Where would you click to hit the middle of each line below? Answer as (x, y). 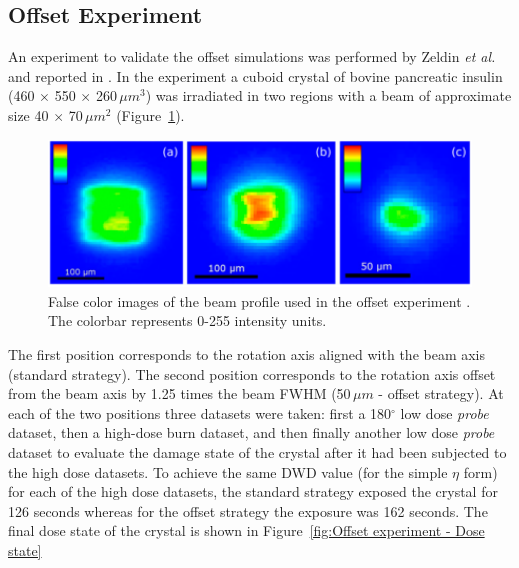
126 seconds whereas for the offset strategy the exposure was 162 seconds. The (248, 510)
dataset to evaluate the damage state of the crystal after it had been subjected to (257, 451)
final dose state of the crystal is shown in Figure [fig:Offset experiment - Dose (246, 530)
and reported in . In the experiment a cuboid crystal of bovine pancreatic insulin (255, 75)
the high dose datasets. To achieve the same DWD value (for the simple (228, 471)
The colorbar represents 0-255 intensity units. (187, 320)
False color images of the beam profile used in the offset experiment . (259, 300)
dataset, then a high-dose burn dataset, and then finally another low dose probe (251, 432)
